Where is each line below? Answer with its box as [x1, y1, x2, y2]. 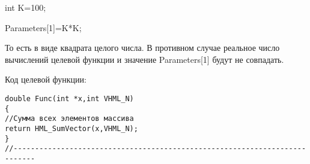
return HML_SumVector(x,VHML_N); [5, 124, 138, 133]
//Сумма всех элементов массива [5, 114, 134, 123]
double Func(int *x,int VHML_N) [5, 94, 134, 103]
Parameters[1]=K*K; [5, 21, 82, 34]
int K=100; [5, 1, 46, 13]
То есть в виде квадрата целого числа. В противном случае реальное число [5, 41, 280, 54]
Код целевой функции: [5, 73, 87, 86]
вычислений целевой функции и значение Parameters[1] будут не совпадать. [5, 53, 284, 65]
